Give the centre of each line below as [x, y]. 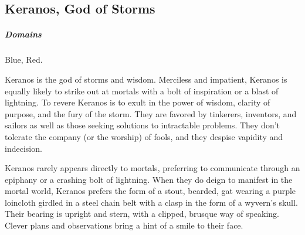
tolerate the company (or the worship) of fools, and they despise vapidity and [144, 136]
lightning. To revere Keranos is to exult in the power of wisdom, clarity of [138, 102]
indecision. [23, 148]
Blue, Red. [24, 59]
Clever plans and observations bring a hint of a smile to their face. [124, 225]
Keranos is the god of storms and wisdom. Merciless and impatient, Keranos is [146, 79]
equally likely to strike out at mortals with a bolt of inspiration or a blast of [142, 91]
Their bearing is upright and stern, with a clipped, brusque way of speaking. [142, 214]
